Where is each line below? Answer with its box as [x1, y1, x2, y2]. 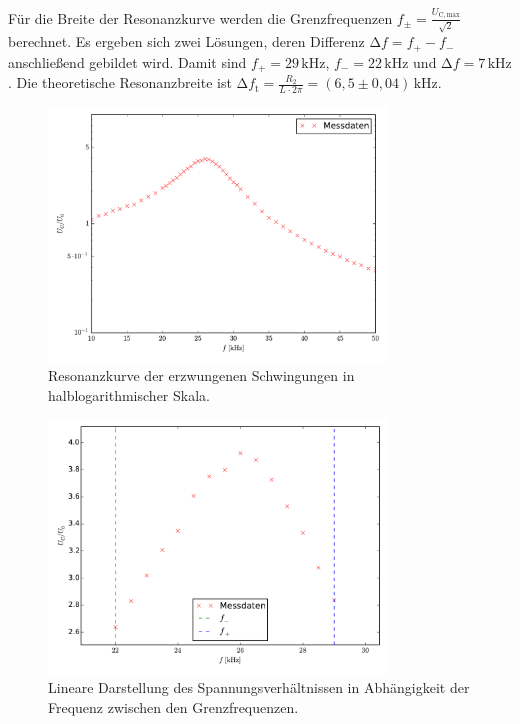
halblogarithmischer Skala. [48, 384, 210, 405]
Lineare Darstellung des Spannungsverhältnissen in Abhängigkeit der [48, 677, 470, 698]
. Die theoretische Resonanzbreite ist [8, 72, 232, 93]
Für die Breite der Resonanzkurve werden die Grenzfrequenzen [8, 7, 393, 28]
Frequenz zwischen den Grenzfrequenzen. [48, 696, 299, 717]
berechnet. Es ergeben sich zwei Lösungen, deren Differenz [8, 31, 365, 52]
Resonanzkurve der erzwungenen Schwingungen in [48, 365, 355, 386]
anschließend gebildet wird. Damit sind [8, 51, 247, 72]
